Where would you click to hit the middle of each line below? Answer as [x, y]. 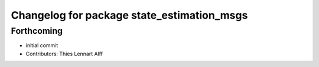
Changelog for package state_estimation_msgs [129, 15]
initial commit [42, 45]
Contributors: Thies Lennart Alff [64, 54]
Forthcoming [37, 31]
